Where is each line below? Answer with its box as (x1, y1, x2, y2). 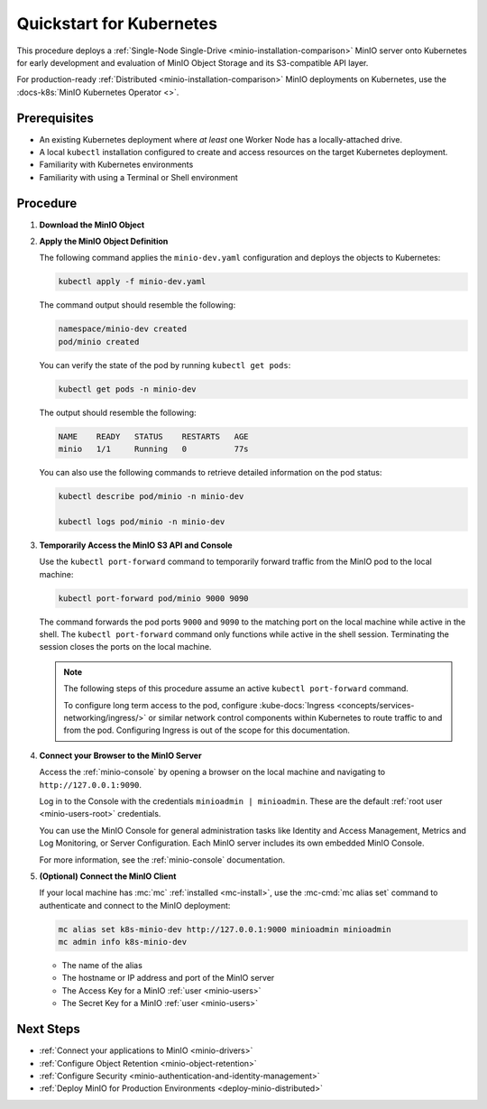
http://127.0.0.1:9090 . (39, 779, 142, 790)
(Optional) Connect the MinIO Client (39, 871, 177, 882)
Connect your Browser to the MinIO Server (39, 750, 202, 761)
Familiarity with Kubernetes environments (39, 159, 194, 171)
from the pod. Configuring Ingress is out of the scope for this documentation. (63, 725, 351, 735)
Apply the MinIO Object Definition (39, 236, 169, 247)
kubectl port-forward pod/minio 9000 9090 (58, 593, 249, 604)
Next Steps (16, 1021, 80, 1037)
